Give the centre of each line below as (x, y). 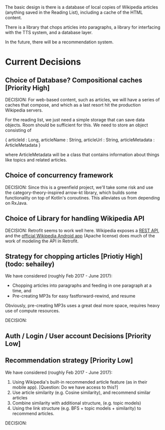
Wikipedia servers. (24, 110)
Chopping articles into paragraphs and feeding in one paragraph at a (82, 285)
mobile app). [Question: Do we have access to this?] (65, 387)
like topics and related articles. (36, 160)
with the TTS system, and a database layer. (49, 32)
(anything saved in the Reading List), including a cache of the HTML (74, 12)
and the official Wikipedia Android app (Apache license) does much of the (80, 235)
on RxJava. (16, 203)
